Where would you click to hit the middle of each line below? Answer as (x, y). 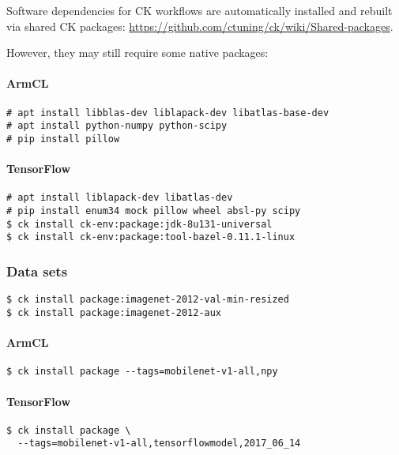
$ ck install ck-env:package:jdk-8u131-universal (139, 224)
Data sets (37, 271)
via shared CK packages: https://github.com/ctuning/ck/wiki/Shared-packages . (200, 26)
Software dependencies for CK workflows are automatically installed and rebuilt (199, 10)
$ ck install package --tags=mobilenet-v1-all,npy (142, 372)
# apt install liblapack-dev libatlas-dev (120, 198)
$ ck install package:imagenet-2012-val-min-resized (148, 300)
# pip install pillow (63, 139)
